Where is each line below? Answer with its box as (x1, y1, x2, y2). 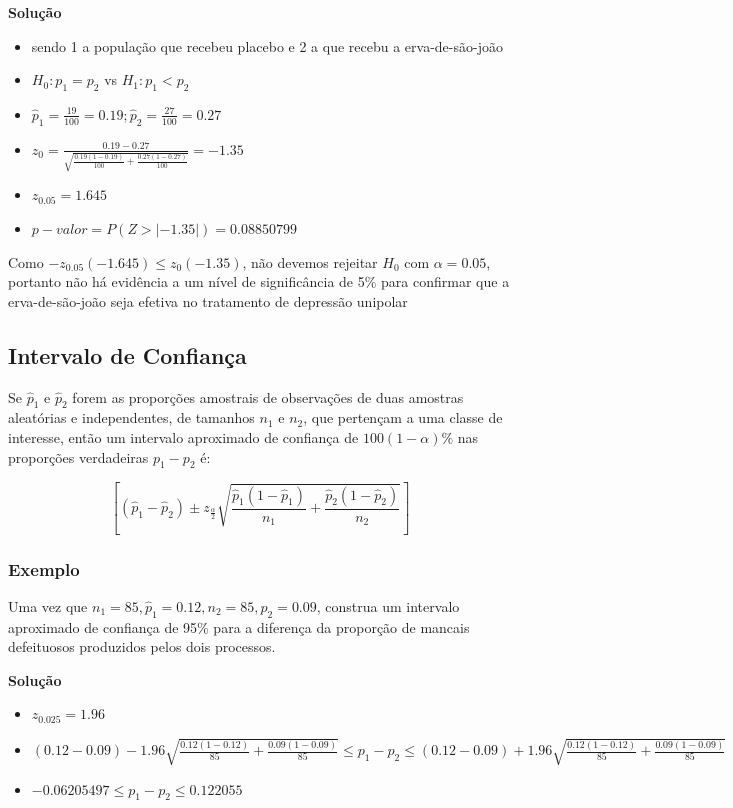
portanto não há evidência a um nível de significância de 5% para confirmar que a (8, 271, 510, 292)
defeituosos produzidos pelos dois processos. (8, 636, 276, 657)
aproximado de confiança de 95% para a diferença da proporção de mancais (8, 616, 470, 637)
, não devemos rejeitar (242, 251, 378, 272)
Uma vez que (8, 595, 88, 616)
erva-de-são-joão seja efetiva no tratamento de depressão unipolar (8, 290, 408, 311)
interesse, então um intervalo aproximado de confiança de (8, 427, 359, 448)
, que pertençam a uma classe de (303, 407, 503, 428)
